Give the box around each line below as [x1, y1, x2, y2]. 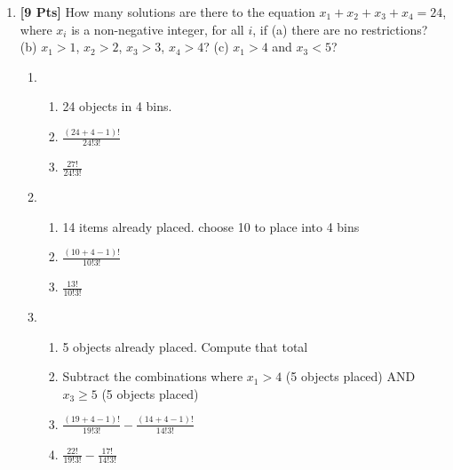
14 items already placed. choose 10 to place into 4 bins [62, 217, 360, 235]
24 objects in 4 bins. [62, 97, 172, 116]
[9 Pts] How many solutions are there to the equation [20, 3, 315, 20]
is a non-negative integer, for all [71, 20, 244, 38]
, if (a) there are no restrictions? [252, 20, 428, 38]
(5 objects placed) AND [285, 367, 416, 386]
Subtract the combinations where [62, 367, 243, 386]
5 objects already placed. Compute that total [62, 337, 308, 355]
